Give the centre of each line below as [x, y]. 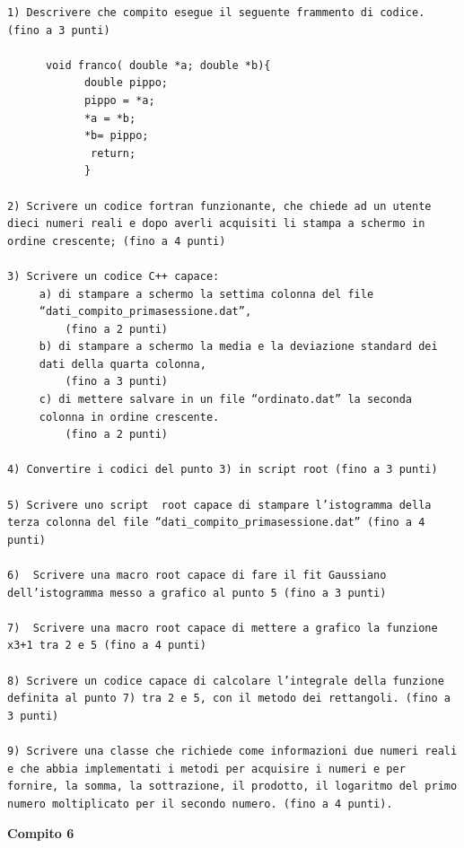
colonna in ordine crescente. [129, 417]
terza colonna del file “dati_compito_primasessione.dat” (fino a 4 [216, 523]
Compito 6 [41, 833]
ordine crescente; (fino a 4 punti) [117, 241]
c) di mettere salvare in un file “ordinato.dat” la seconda [226, 400]
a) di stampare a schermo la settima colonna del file [206, 294]
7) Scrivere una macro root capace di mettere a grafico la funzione [223, 628]
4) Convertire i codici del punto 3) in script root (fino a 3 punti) [223, 470]
